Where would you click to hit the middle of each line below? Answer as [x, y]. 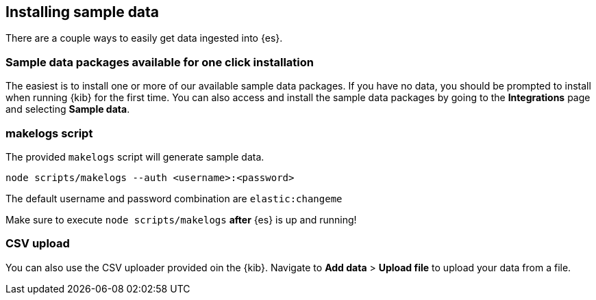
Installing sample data [83, 12]
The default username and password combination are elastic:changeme [174, 198]
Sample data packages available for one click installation [160, 62]
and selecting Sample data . [68, 109]
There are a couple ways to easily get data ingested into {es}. [144, 38]
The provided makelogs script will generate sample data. [135, 156]
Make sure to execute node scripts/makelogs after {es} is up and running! [181, 219]
